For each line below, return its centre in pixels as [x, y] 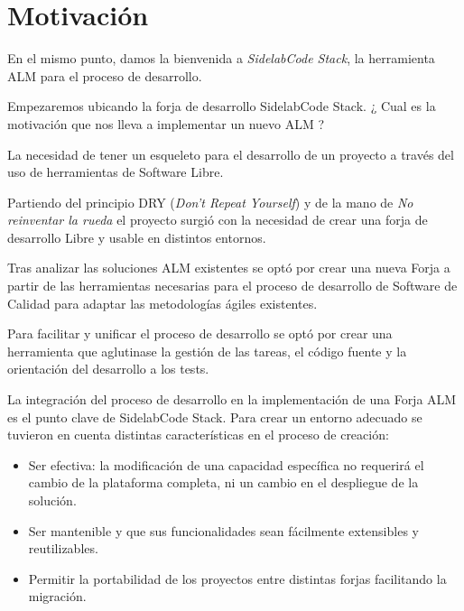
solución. [52, 500]
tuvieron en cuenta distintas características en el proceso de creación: [198, 435]
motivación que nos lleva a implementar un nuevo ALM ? [166, 123]
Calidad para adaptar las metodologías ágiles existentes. [162, 303]
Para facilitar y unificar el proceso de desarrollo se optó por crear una [200, 333]
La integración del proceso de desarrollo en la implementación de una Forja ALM [232, 399]
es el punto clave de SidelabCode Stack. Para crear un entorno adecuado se [215, 417]
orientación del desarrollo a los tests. [108, 369]
